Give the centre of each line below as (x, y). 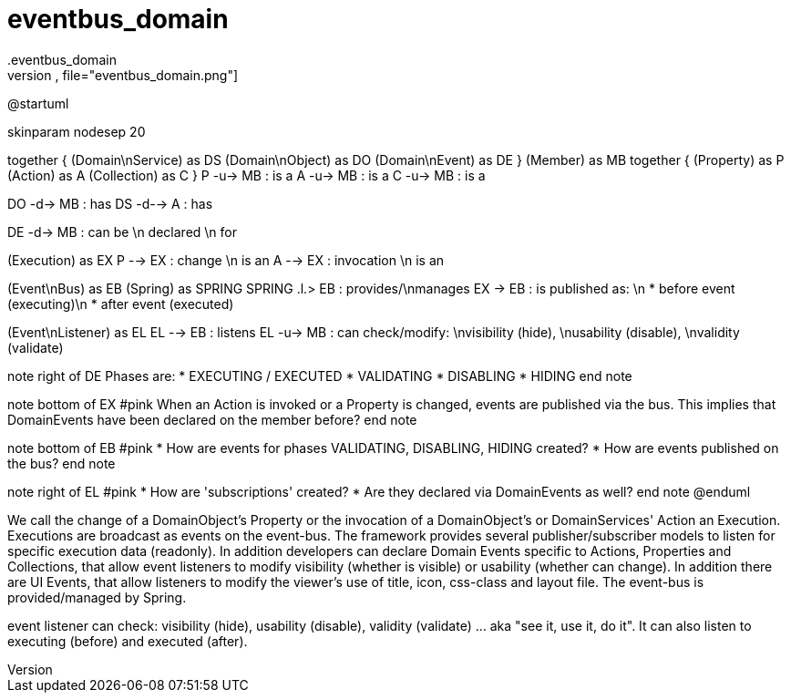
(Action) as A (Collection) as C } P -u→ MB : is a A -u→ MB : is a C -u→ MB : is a (247, 175)
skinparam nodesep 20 (77, 131)
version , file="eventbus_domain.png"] (123, 75)
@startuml (38, 103)
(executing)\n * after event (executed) (121, 304)
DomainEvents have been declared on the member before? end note (212, 419)
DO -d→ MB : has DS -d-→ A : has (110, 203)
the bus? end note (62, 463)
